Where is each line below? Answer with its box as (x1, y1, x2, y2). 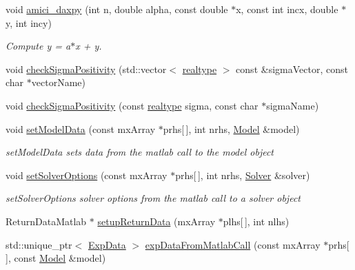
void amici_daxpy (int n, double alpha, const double (6, 2, 228, 16)
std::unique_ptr (6, 237, 72, 251)
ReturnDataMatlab (6, 214, 87, 228)
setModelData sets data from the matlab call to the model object (6, 145, 274, 159)
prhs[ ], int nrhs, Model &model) (163, 121, 300, 136)
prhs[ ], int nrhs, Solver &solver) (175, 167, 310, 182)
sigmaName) (266, 98, 319, 112)
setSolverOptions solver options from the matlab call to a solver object (6, 191, 301, 205)
